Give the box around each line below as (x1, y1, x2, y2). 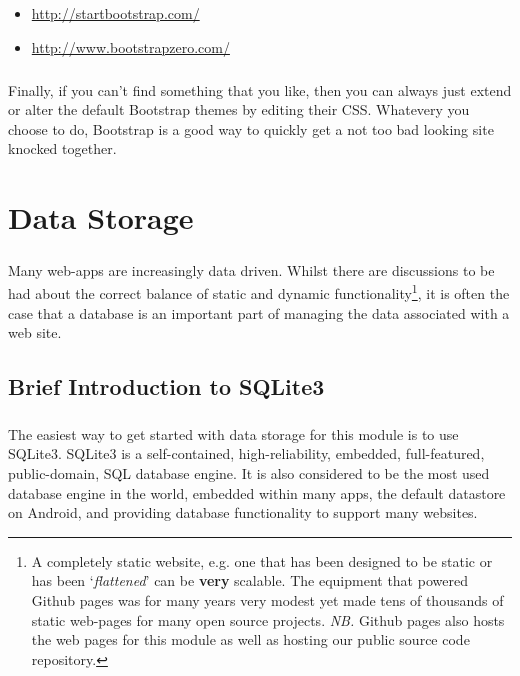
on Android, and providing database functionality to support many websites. (8, 502, 478, 523)
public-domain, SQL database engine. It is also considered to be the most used (8, 463, 490, 484)
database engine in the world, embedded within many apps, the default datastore (8, 482, 506, 503)
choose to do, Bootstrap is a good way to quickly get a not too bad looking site (8, 118, 494, 139)
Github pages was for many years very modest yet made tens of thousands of (31, 590, 504, 611)
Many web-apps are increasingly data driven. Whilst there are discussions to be (8, 259, 495, 280)
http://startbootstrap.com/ (31, 3, 200, 23)
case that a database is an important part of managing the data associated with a (8, 302, 510, 323)
